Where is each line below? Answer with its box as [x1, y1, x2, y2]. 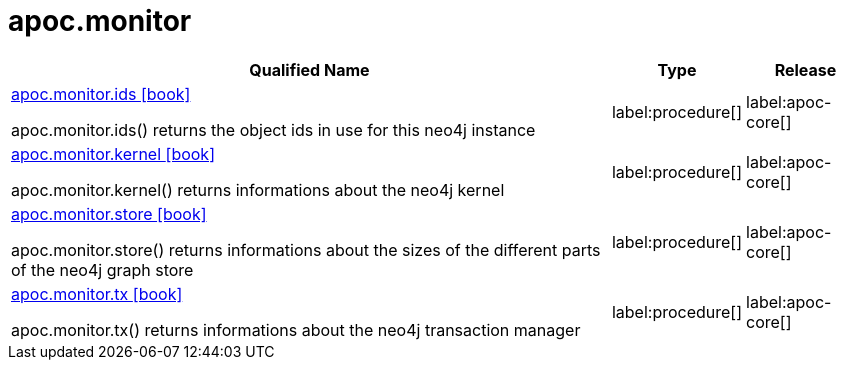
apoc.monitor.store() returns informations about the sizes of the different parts [11, 239, 601, 260]
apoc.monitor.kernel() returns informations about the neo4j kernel [11, 179, 505, 200]
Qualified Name [249, 59, 370, 80]
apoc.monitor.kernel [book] [11, 143, 215, 164]
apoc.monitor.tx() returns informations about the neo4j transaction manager [11, 319, 581, 340]
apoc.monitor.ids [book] [11, 83, 191, 104]
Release [774, 59, 837, 80]
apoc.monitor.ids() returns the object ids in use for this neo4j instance [11, 119, 536, 140]
